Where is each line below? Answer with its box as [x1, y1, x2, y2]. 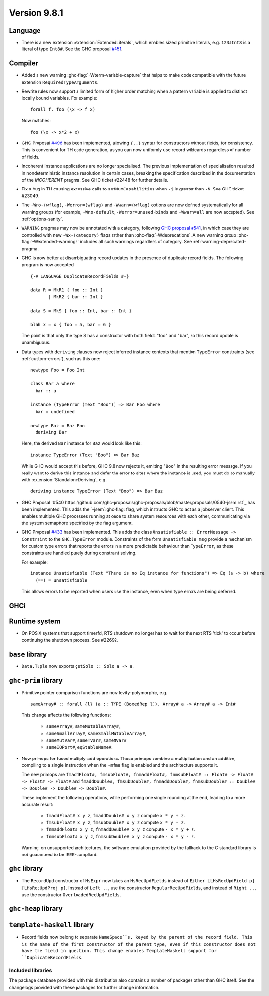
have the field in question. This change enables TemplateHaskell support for [21, 948, 217, 953]
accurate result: [21, 802, 54, 807]
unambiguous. [21, 339, 51, 346]
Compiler [9, 59, 38, 68]
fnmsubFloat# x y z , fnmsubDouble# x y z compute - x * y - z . [46, 833, 195, 839]
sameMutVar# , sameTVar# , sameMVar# [46, 737, 127, 743]
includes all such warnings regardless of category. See [79, 239, 192, 245]
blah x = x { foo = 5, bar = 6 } [30, 322, 111, 328]
